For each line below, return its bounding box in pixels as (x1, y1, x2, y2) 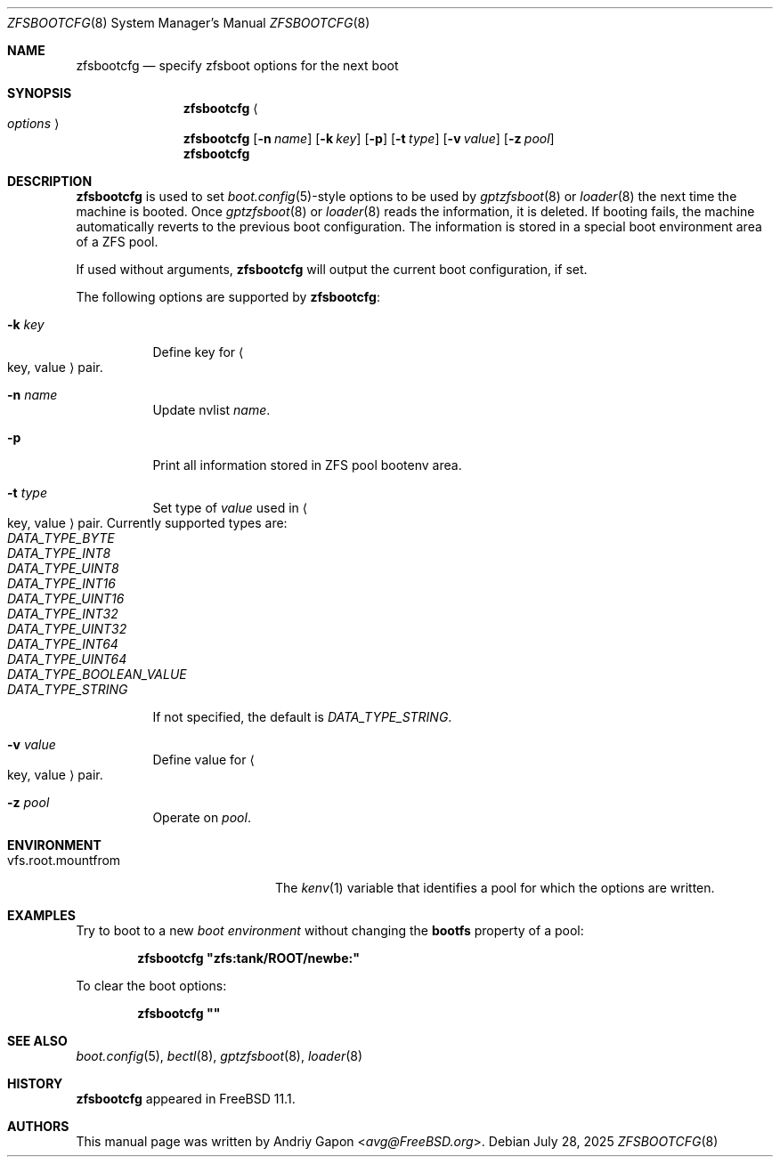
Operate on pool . (152, 810, 251, 825)
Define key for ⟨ (152, 344, 244, 360)
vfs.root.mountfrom (7, 853, 121, 868)
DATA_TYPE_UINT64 (7, 651, 127, 667)
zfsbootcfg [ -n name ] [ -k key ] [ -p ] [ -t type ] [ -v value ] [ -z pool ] (183, 131, 555, 146)
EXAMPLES (7, 908, 76, 923)
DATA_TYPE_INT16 (7, 576, 116, 591)
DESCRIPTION (7, 174, 93, 189)
